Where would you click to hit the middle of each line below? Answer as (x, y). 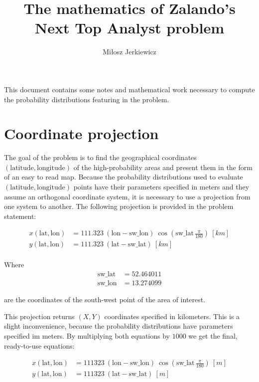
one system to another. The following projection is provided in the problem (119, 206)
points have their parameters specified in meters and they (161, 187)
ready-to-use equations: (39, 345)
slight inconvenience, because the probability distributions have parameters (119, 326)
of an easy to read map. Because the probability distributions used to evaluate (124, 177)
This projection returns (39, 316)
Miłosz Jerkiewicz (129, 52)
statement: (20, 216)
